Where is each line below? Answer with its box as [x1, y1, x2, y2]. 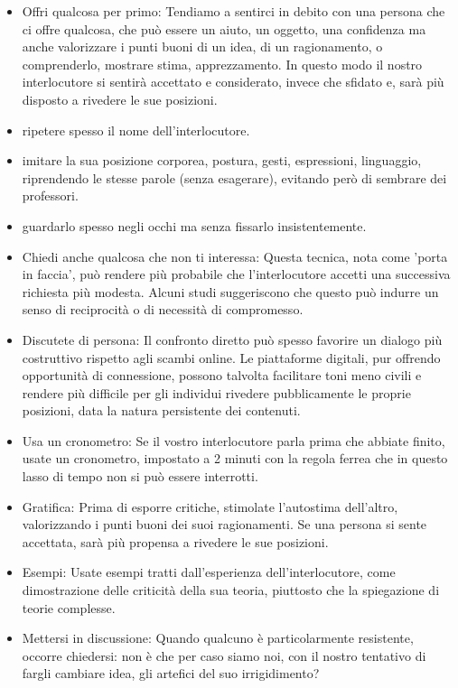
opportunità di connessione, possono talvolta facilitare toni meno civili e [22, 366, 422, 385]
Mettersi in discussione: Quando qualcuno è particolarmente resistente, [22, 628, 414, 647]
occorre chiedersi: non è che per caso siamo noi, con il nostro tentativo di [22, 646, 426, 665]
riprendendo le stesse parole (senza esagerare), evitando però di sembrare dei [22, 168, 447, 187]
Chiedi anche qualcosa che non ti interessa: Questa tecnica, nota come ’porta [22, 246, 448, 265]
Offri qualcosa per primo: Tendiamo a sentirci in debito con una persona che [22, 2, 445, 20]
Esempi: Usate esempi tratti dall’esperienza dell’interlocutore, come [22, 562, 396, 581]
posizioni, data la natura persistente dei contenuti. [22, 401, 301, 420]
